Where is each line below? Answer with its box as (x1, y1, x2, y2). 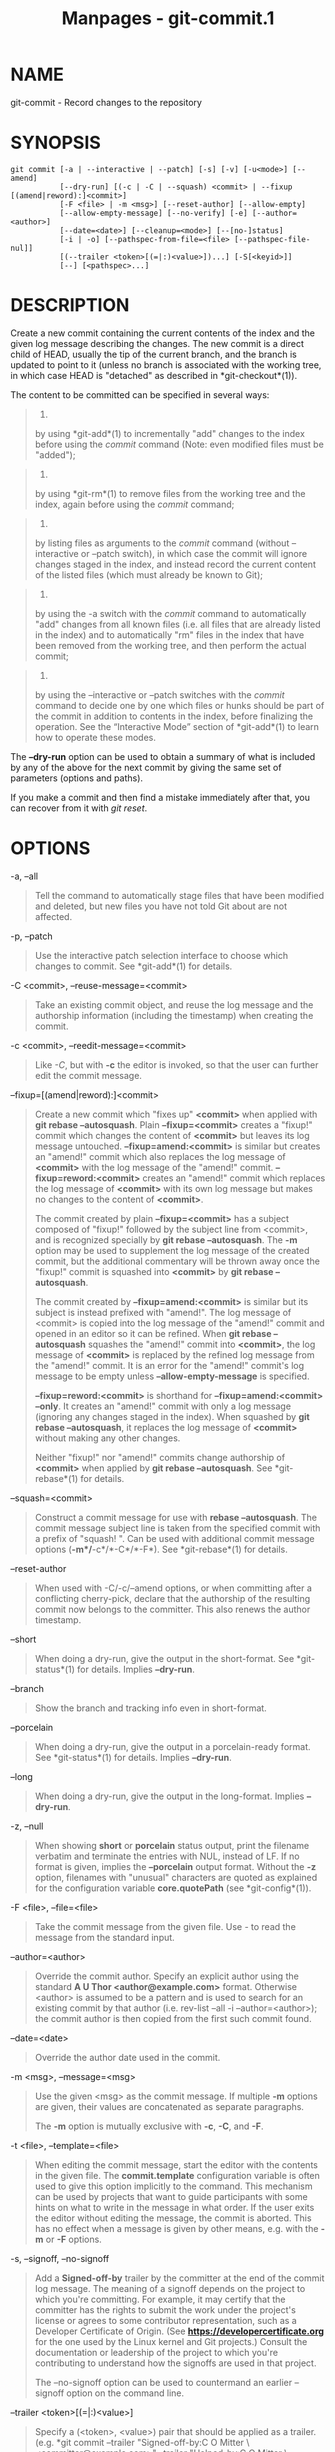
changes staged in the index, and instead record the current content (34, 558, 317, 570)
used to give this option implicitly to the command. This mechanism (34, 2180, 313, 2192)
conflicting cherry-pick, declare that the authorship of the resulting (34, 1592, 311, 1604)
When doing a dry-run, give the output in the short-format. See (34, 1652, 295, 1664)
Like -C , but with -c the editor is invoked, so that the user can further (34, 1058, 319, 1071)
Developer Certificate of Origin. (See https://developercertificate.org (34, 2325, 325, 2337)
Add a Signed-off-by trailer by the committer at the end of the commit (34, 2272, 325, 2284)
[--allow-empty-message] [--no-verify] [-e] (59, 208, 248, 218)
